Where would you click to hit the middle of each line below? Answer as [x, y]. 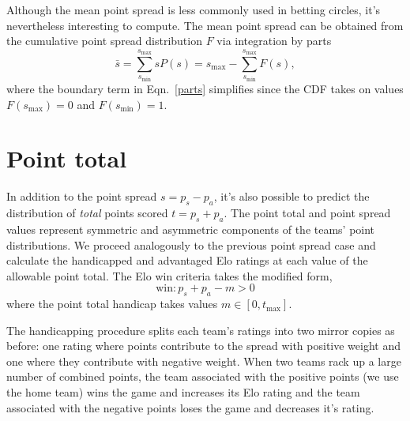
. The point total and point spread [307, 213]
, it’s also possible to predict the [292, 196]
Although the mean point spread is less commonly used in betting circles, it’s [194, 9]
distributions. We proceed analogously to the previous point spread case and [191, 244]
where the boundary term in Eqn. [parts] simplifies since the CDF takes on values [205, 89]
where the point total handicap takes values [112, 304]
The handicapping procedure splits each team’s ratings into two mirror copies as [201, 330]
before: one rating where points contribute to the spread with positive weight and [203, 346]
